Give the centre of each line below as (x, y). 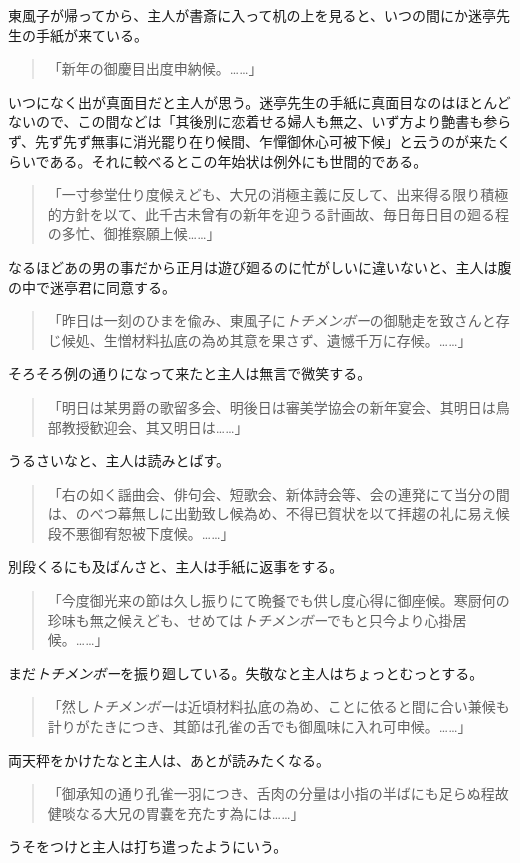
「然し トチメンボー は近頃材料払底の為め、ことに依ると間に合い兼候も (278, 706)
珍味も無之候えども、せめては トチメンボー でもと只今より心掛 (250, 619)
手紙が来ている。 (91, 34)
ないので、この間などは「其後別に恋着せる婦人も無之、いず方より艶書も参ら (260, 121)
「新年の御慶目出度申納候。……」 (155, 68)
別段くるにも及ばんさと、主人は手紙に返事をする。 (176, 566)
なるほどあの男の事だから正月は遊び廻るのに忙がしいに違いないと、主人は (253, 266)
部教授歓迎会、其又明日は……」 (148, 426)
